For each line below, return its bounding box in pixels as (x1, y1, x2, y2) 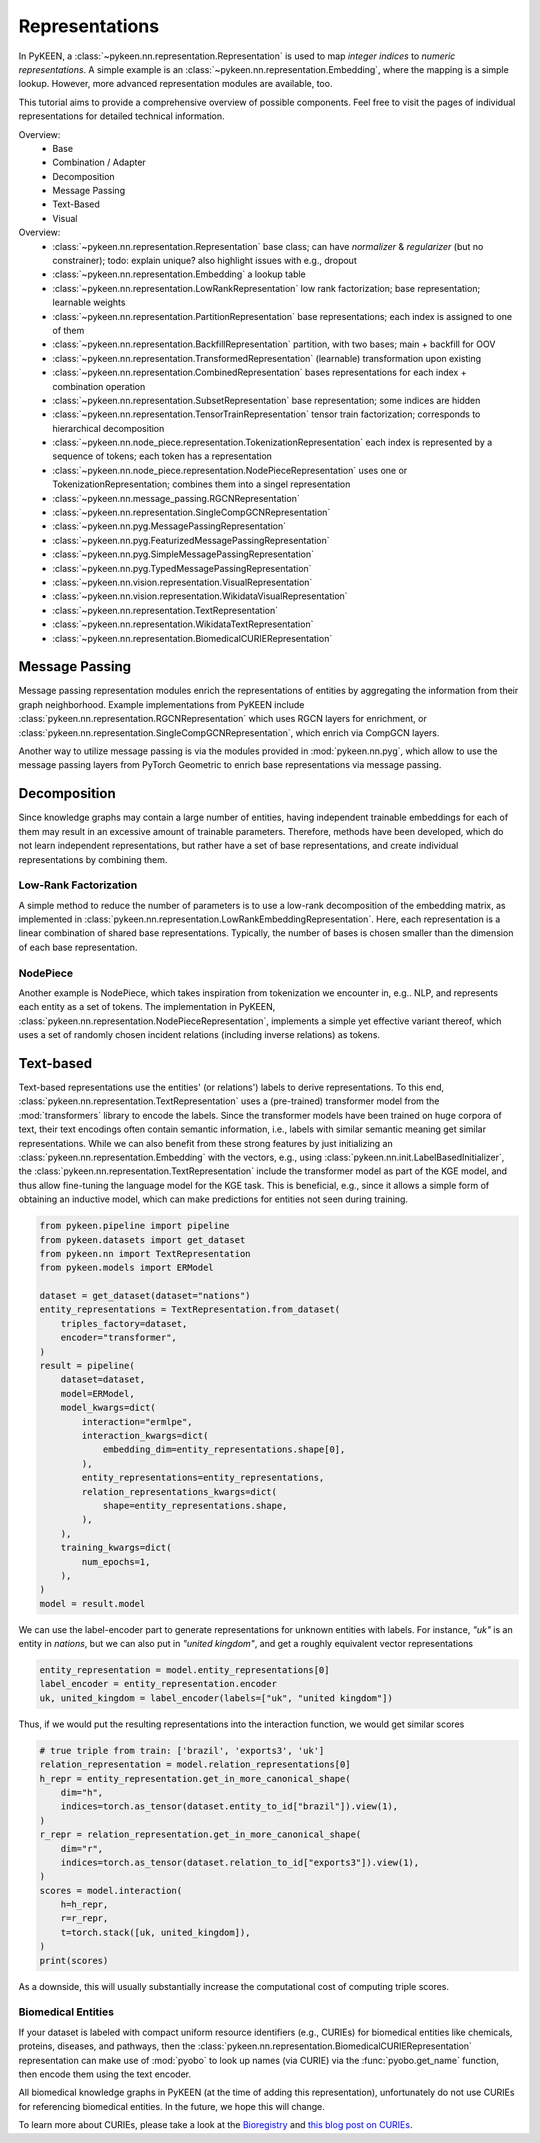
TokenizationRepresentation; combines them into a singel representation (52, 478, 351, 490)
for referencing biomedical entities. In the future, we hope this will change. (18, 2100, 325, 2112)
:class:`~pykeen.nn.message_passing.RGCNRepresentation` (52, 492, 300, 504)
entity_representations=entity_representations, (81, 1472, 325, 1484)
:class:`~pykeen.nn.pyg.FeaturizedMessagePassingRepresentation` (52, 534, 330, 546)
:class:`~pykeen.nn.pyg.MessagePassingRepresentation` (52, 520, 287, 532)
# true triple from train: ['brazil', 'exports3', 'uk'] (39, 1745, 325, 1756)
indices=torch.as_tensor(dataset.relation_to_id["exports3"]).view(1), (60, 1856, 420, 1868)
